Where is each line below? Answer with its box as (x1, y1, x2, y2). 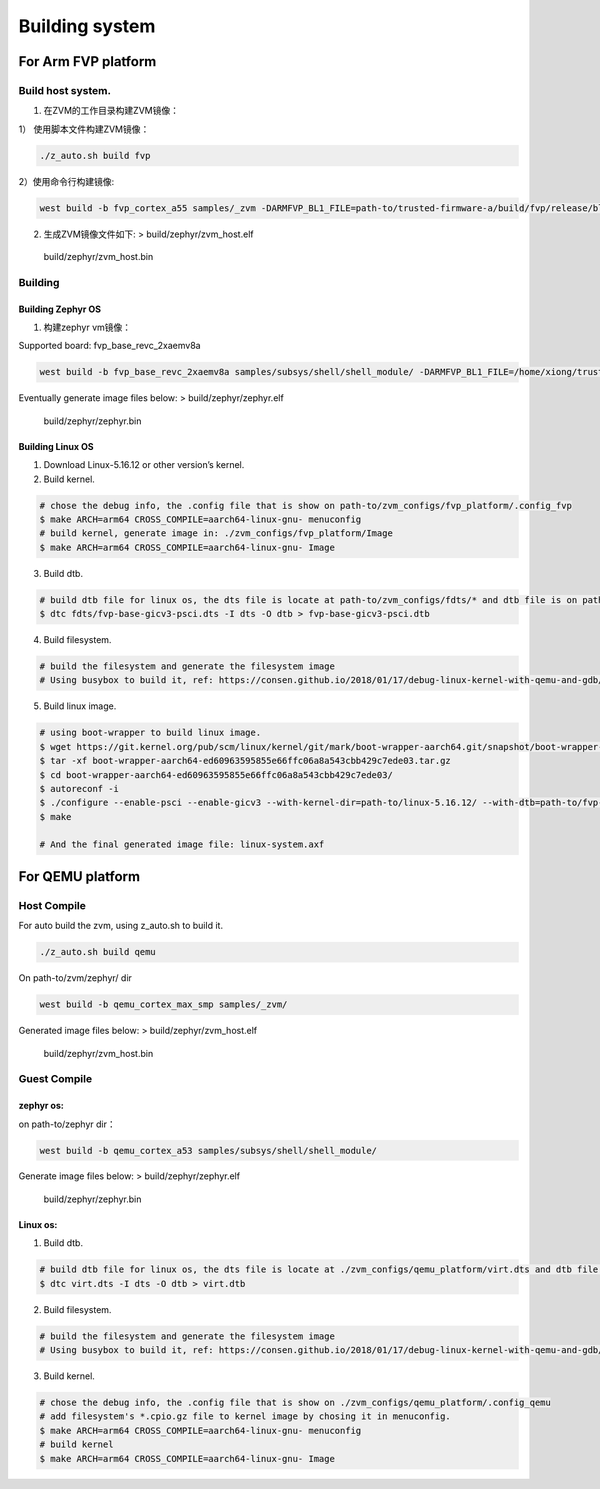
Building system (18, 15, 156, 37)
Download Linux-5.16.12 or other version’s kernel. (43, 459, 245, 471)
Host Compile (18, 898, 87, 912)
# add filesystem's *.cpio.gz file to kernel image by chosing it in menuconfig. (39, 1411, 452, 1422)
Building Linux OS (18, 440, 94, 452)
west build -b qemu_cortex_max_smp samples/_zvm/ (39, 999, 288, 1010)
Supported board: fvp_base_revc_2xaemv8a (18, 340, 201, 352)
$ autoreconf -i (39, 783, 120, 794)
